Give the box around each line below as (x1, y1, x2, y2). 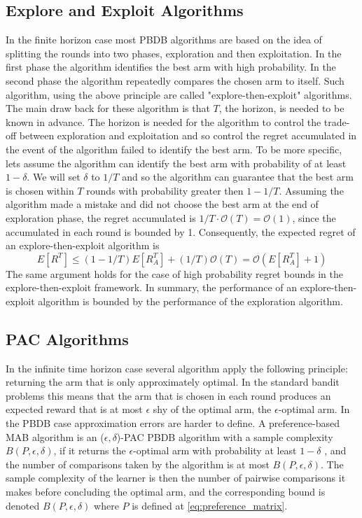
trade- (323, 114, 350, 129)
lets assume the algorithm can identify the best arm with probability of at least (6, 155, 347, 170)
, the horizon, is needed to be (218, 101, 344, 115)
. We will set (27, 169, 81, 184)
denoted (6, 498, 40, 512)
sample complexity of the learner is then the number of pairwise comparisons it (6, 470, 346, 485)
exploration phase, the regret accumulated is (6, 210, 196, 225)
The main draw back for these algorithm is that (6, 101, 210, 115)
